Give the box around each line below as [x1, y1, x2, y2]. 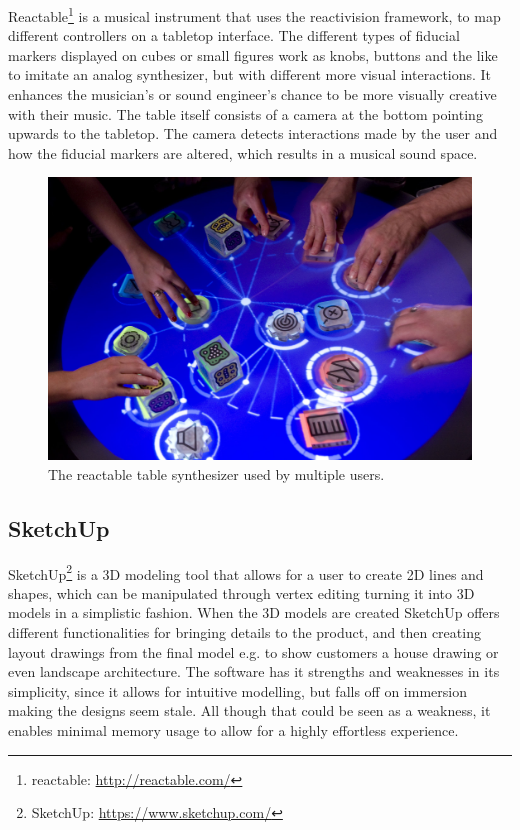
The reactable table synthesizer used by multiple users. [48, 463, 385, 484]
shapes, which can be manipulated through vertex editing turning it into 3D [8, 582, 475, 603]
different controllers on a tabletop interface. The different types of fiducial [8, 25, 460, 46]
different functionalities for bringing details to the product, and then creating [8, 622, 481, 643]
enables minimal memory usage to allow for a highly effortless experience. [8, 720, 459, 740]
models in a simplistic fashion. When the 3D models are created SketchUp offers [8, 602, 500, 623]
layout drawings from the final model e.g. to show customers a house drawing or [8, 641, 499, 662]
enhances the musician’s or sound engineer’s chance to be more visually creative [8, 84, 497, 105]
